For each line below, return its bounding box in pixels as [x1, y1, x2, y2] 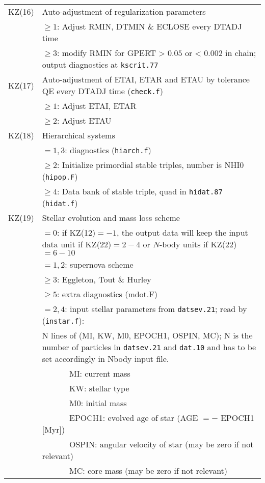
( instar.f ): [42, 315, 85, 326]
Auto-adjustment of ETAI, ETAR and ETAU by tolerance [42, 73, 250, 85]
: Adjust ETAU [57, 115, 112, 126]
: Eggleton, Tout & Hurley [57, 273, 151, 285]
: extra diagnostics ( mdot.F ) [57, 288, 157, 300]
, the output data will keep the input [116, 226, 248, 238]
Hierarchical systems [42, 129, 115, 141]
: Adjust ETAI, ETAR [57, 100, 137, 111]
